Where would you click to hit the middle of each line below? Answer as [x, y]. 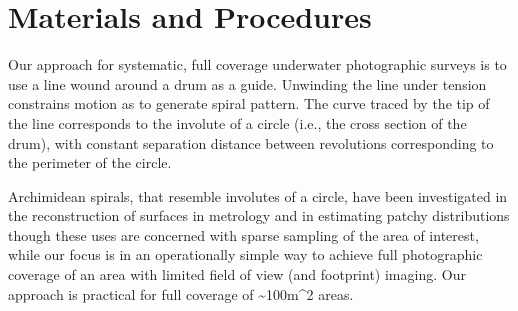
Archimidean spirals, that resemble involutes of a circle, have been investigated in [258, 195]
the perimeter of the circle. [90, 162]
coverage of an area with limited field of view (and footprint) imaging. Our [237, 274]
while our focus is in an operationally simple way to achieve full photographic [245, 254]
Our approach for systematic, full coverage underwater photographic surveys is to [257, 64]
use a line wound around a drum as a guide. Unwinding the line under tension [247, 83]
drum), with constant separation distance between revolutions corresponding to [251, 142]
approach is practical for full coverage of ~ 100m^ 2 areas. [181, 293]
